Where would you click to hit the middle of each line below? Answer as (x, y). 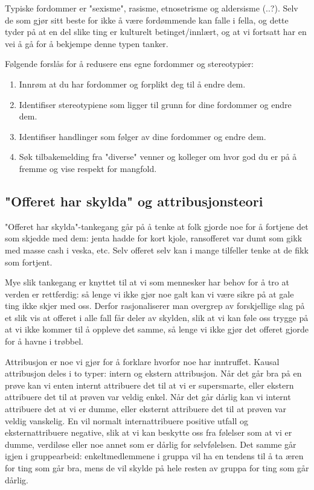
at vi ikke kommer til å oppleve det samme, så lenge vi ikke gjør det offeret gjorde (157, 329)
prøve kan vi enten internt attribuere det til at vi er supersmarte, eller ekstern (149, 385)
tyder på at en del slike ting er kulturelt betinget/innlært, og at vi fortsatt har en (156, 32)
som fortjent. (29, 262)
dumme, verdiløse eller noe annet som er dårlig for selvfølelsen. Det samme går (151, 444)
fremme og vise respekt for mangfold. (88, 168)
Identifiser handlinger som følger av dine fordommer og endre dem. (143, 136)
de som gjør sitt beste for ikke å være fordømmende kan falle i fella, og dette (147, 20)
